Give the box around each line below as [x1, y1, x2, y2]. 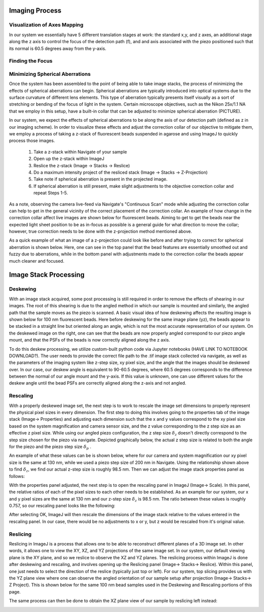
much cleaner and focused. [9, 258, 65, 264]
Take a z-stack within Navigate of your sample [33, 149, 127, 155]
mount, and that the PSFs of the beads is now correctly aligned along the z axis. [9, 337, 171, 343]
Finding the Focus [9, 58, 53, 65]
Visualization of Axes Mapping [9, 22, 84, 28]
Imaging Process [9, 6, 62, 15]
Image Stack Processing [9, 271, 85, 279]
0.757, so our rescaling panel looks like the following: [9, 503, 115, 509]
